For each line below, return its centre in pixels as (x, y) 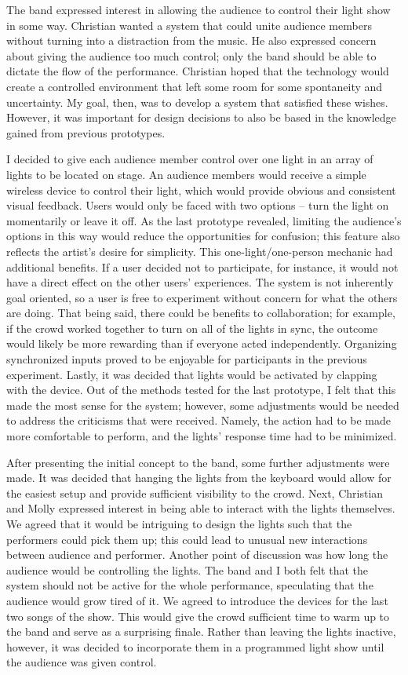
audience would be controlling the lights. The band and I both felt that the (187, 569)
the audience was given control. (82, 662)
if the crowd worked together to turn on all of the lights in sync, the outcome (192, 328)
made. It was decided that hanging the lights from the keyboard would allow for (199, 478)
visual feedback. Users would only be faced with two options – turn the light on (198, 205)
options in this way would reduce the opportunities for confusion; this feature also (203, 236)
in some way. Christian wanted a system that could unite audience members (189, 25)
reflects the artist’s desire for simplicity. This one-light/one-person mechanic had (200, 251)
